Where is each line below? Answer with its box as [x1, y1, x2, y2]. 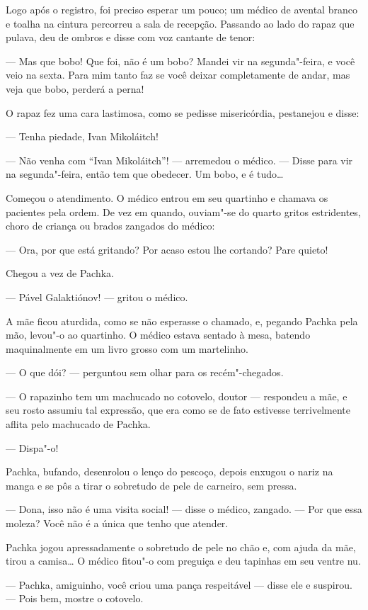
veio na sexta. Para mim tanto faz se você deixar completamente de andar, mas [6, 67, 350, 82]
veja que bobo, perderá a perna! [6, 81, 144, 96]
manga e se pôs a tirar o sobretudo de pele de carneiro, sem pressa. [6, 478, 297, 492]
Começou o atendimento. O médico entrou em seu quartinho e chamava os [6, 190, 328, 205]
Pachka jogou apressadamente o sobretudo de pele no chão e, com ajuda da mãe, [6, 539, 356, 554]
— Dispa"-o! [6, 440, 59, 455]
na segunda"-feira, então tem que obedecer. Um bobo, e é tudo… [6, 166, 284, 181]
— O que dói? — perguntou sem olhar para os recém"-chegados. [6, 365, 284, 380]
